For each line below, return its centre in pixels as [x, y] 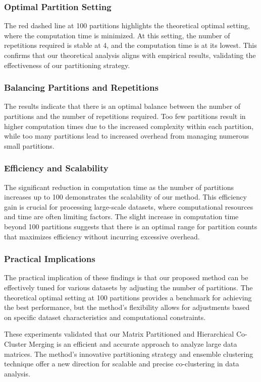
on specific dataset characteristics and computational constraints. [105, 317]
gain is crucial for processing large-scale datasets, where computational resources [129, 206]
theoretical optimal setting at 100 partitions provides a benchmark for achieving [128, 297]
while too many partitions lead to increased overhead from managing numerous [126, 136]
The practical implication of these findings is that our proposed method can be [126, 277]
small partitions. [29, 145]
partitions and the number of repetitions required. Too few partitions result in [125, 116]
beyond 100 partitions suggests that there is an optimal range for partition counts [131, 226]
